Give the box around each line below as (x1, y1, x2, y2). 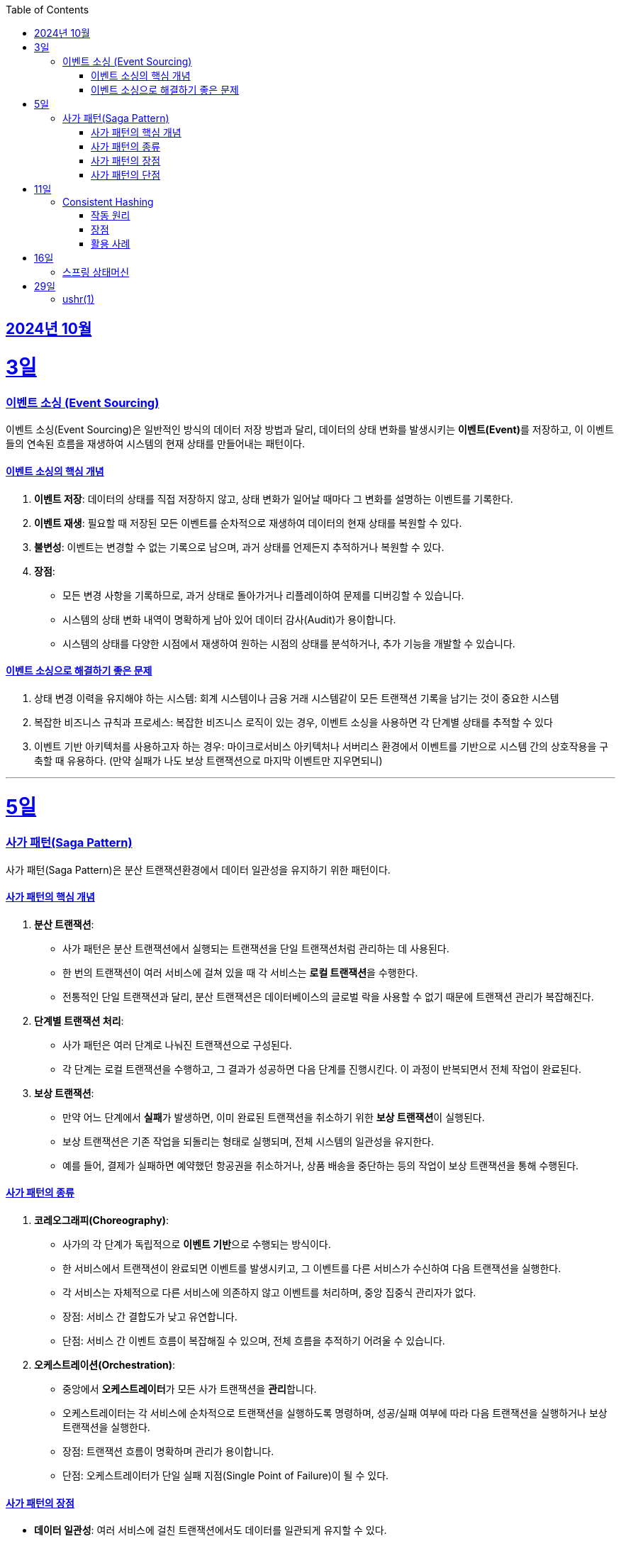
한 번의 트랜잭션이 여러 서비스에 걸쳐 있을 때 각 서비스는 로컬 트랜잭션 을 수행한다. (62, 966, 418, 979)
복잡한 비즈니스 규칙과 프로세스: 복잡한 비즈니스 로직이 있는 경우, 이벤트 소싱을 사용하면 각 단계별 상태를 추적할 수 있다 (34, 716, 553, 728)
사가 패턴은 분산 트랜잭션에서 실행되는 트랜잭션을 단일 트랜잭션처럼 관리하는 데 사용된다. (62, 942, 449, 955)
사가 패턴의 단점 (91, 169, 161, 181)
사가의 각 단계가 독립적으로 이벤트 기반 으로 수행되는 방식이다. (62, 1238, 331, 1251)
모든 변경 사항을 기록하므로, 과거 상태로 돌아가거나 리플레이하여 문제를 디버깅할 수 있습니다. (62, 589, 464, 601)
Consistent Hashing (62, 196, 154, 208)
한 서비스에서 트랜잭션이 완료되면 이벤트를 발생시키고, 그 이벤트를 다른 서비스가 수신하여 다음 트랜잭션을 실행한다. (62, 1262, 561, 1275)
